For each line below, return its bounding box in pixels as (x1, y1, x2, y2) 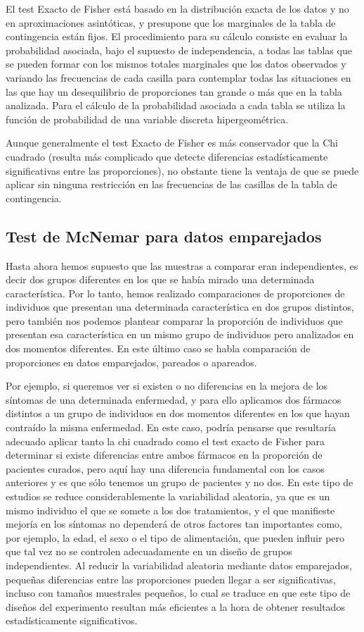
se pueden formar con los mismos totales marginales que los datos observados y (6, 56, 346, 71)
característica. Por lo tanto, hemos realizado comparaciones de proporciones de (6, 285, 345, 300)
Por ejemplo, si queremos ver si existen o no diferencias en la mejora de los (6, 378, 328, 393)
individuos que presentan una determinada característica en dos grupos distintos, (6, 299, 354, 314)
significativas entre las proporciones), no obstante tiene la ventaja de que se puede (6, 163, 359, 178)
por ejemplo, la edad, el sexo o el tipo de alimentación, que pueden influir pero (6, 530, 345, 545)
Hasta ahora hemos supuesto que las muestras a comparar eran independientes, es (6, 258, 358, 273)
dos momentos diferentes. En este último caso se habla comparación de (6, 341, 311, 356)
